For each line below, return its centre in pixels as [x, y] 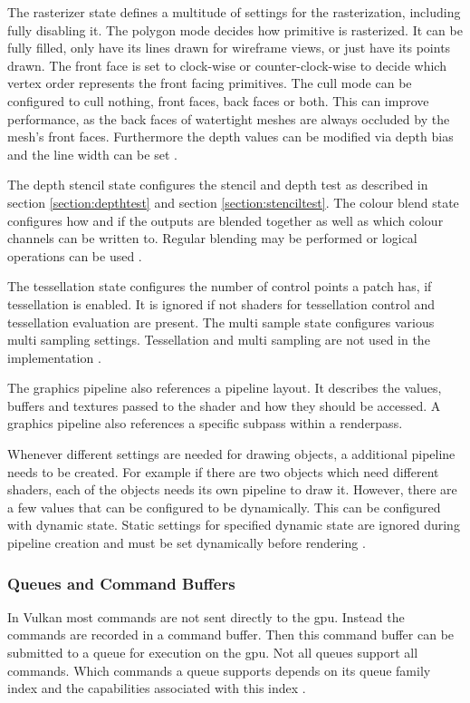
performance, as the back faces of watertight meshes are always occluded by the [229, 118]
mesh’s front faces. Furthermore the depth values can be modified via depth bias [230, 137]
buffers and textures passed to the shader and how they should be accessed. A [224, 405]
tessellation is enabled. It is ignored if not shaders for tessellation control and [221, 303]
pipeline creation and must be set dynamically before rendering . [187, 543]
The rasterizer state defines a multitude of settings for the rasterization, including [234, 12]
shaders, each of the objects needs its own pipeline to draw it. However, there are [232, 489]
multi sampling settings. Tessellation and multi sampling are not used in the [219, 340]
